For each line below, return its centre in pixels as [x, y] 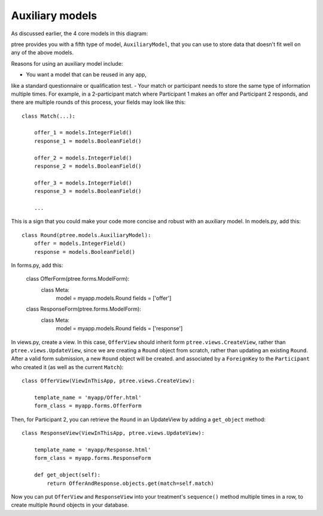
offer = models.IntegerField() [80, 244]
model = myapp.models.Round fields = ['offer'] [114, 298]
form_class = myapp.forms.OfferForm [88, 406]
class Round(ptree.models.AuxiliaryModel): [86, 235]
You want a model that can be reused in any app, [86, 75]
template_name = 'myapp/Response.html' [92, 450]
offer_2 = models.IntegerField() [83, 158]
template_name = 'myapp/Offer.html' [88, 397]
